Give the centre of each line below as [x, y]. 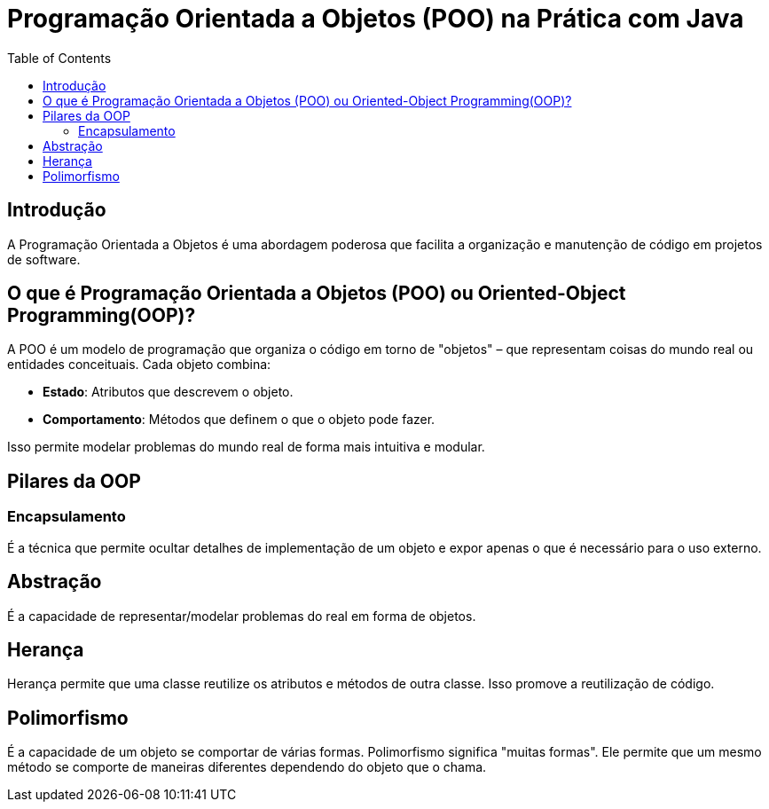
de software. [44, 259]
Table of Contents [59, 58]
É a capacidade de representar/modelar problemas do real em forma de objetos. [242, 616]
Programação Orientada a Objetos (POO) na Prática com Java [376, 19]
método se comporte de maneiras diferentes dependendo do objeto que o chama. [247, 767]
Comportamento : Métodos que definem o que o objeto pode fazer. [239, 420]
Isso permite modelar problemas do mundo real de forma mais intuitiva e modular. [246, 447]
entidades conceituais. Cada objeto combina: [139, 365]
